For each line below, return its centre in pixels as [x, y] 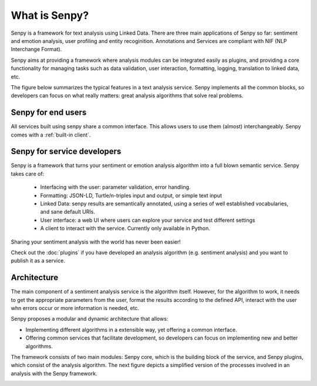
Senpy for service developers [66, 152]
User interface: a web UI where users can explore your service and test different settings [148, 220]
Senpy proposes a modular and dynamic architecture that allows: [90, 319]
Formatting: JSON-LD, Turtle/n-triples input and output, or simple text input [131, 195]
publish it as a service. [38, 261]
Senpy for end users [49, 113]
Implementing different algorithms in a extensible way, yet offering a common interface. [131, 330]
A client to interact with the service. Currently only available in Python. [125, 228]
